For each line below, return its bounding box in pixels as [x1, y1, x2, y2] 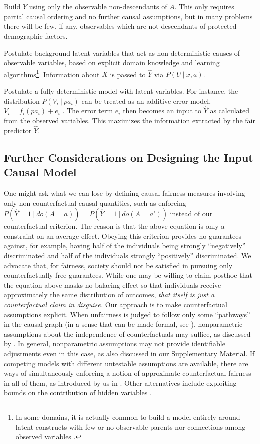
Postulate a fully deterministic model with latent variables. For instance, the [4, 86, 238, 96]
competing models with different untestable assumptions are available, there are [4, 358, 248, 368]
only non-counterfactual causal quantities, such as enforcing [4, 197, 186, 208]
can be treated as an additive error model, [81, 95, 211, 106]
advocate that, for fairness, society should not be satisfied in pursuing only [4, 260, 233, 270]
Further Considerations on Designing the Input [4, 149, 253, 165]
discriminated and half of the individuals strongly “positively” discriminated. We [4, 250, 251, 260]
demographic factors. [4, 31, 68, 41]
